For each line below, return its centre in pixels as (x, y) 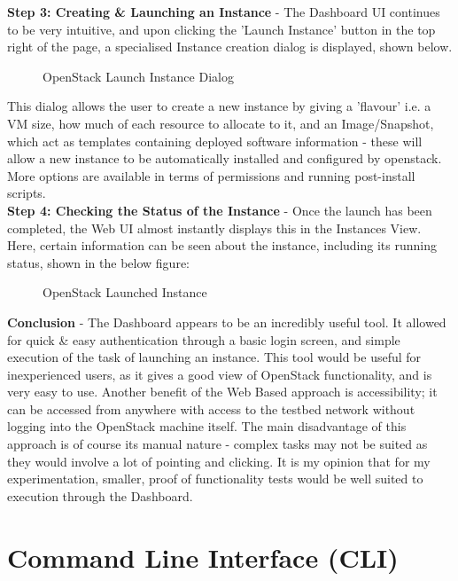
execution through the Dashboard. (100, 495)
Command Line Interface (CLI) (203, 557)
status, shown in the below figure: (98, 262)
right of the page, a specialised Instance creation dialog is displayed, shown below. (230, 47)
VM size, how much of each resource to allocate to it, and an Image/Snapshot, (221, 123)
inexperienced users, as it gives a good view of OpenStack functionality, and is (220, 374)
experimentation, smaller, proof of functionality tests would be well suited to (215, 479)
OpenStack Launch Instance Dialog (138, 76)
